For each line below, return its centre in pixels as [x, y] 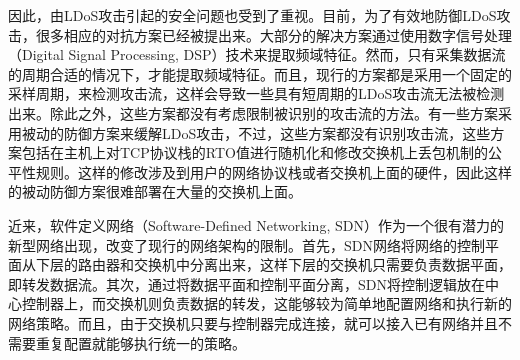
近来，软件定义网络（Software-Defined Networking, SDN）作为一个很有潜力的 [256, 224]
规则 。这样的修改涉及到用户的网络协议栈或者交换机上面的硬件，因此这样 [273, 171]
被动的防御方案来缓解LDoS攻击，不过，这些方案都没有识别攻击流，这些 [256, 132]
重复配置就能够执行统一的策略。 [140, 342]
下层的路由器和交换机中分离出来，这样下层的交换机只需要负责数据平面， [273, 264]
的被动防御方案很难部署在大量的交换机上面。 [155, 191]
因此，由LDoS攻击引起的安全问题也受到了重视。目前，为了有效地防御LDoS [252, 15]
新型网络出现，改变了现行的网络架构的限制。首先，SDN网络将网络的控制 [246, 244]
